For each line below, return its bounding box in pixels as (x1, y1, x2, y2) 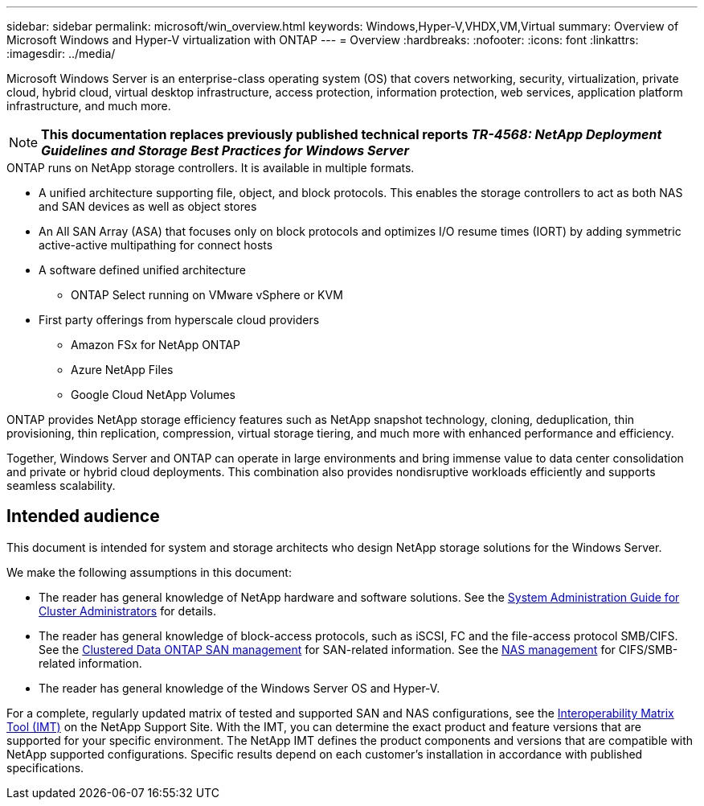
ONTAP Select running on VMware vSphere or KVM (71, 288, 343, 302)
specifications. (6, 760, 84, 775)
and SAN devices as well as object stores (39, 199, 257, 213)
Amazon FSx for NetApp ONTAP (71, 338, 240, 352)
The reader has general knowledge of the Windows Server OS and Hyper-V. (39, 681, 440, 695)
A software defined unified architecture (39, 263, 246, 277)
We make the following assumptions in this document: (6, 565, 292, 579)
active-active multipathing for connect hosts (39, 238, 273, 252)
